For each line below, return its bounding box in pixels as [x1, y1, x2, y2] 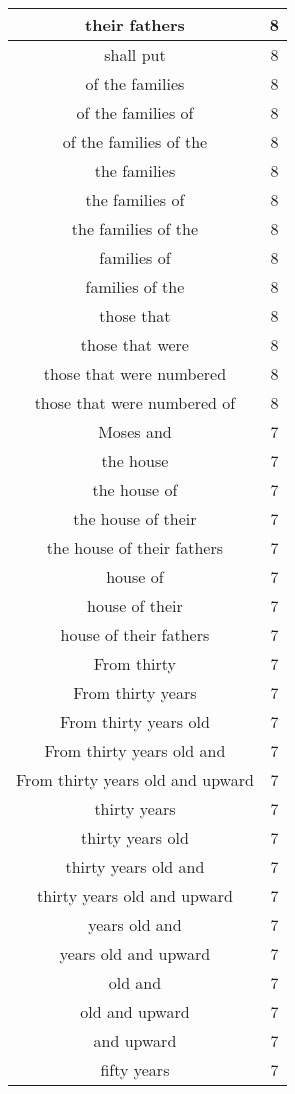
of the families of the [62, 130, 208, 153]
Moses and [98, 420, 172, 443]
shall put [104, 43, 166, 66]
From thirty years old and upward [16, 768, 254, 791]
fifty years [100, 1058, 170, 1081]
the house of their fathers [46, 536, 224, 559]
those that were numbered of [34, 391, 236, 414]
